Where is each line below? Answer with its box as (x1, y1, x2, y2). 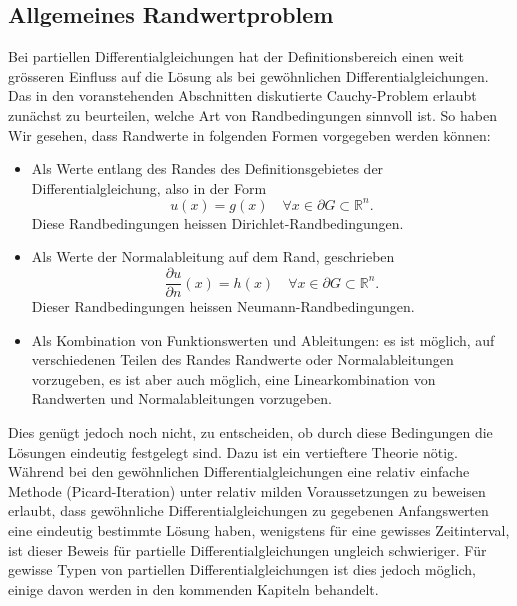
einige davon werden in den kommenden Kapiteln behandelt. (8, 578, 379, 599)
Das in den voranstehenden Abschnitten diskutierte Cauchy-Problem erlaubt (8, 85, 477, 106)
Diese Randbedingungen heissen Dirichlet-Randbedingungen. (31, 212, 404, 233)
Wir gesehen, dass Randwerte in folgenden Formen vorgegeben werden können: (8, 124, 491, 145)
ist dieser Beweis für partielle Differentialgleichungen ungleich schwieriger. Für (8, 539, 487, 560)
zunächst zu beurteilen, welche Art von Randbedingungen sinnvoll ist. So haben (8, 104, 497, 125)
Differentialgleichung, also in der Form (31, 177, 267, 198)
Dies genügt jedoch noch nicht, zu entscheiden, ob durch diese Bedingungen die (8, 422, 493, 443)
